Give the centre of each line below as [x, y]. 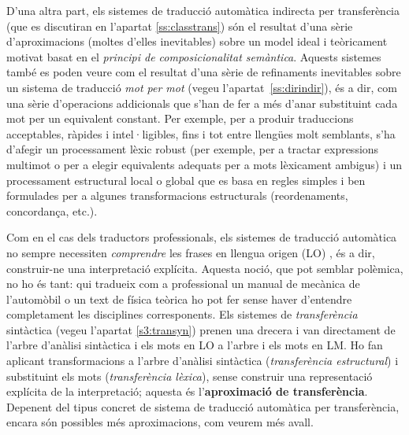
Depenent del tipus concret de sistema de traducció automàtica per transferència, [203, 406]
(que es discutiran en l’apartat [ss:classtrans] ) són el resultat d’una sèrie [180, 26]
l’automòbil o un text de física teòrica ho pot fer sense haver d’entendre [179, 299]
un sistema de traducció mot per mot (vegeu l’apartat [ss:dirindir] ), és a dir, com [202, 87]
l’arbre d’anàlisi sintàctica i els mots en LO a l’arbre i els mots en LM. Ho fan [195, 345]
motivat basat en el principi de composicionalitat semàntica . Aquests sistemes [194, 56]
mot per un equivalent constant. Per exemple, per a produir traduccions [180, 118]
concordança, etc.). [52, 210]
